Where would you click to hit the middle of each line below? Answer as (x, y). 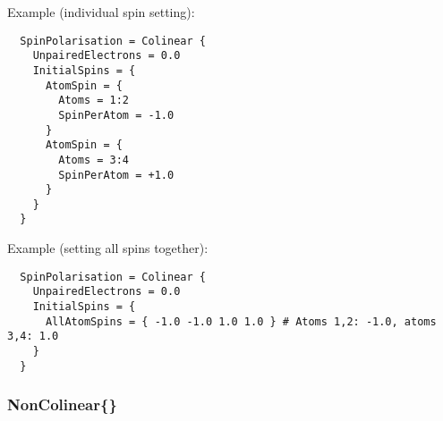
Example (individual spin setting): (101, 12)
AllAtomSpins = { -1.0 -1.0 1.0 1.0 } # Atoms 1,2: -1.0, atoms (241, 321)
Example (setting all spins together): (108, 248)
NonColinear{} (62, 404)
